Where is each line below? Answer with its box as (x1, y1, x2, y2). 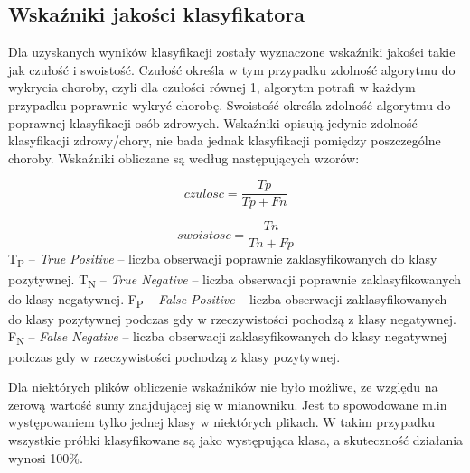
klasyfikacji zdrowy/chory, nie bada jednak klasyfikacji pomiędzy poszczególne (8, 131, 441, 150)
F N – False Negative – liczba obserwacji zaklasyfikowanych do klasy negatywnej (8, 327, 447, 348)
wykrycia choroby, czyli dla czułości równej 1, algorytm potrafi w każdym (8, 78, 416, 97)
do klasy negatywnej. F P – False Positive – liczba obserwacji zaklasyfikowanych (8, 289, 447, 311)
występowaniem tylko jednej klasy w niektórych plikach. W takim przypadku (8, 413, 435, 431)
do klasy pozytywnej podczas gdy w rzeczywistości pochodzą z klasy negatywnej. (8, 309, 456, 328)
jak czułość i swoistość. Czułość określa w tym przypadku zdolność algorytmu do (8, 60, 456, 79)
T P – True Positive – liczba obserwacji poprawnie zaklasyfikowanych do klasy (8, 249, 437, 271)
